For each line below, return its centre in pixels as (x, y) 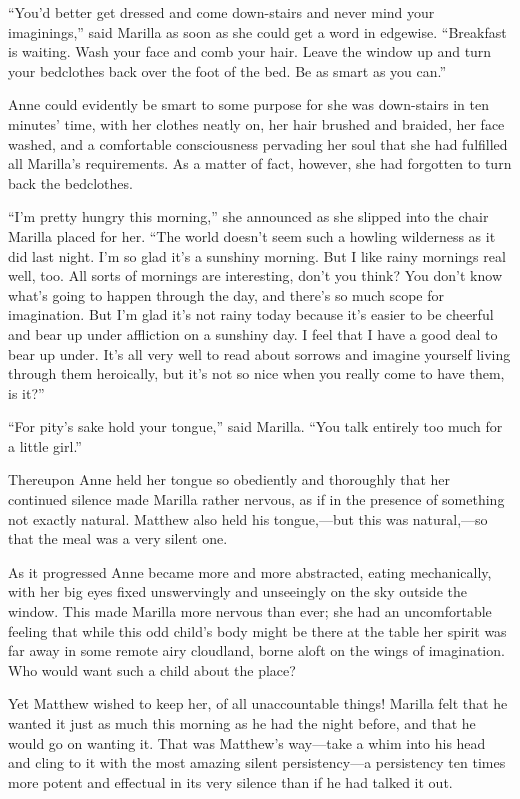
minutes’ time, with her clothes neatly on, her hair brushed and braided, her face (256, 123)
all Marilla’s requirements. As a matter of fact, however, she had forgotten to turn (260, 163)
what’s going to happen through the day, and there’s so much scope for (226, 294)
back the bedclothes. (70, 182)
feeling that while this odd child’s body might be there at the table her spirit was (257, 630)
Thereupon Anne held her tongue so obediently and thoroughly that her (229, 479)
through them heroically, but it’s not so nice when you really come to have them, (256, 373)
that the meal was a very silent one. (118, 538)
